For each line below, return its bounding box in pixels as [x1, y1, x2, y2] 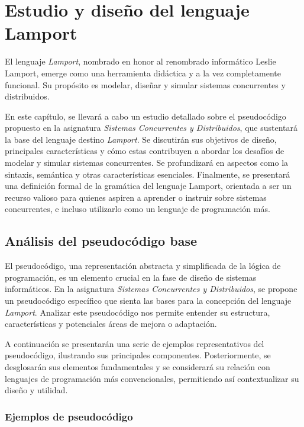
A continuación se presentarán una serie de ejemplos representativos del [5, 337, 264, 349]
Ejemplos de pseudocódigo [5, 409, 133, 423]
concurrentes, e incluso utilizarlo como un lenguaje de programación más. [5, 203, 270, 215]
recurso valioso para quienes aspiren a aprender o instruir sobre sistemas [5, 191, 267, 203]
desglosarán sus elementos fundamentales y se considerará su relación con [5, 360, 270, 373]
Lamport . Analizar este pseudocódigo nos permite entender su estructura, [5, 306, 270, 318]
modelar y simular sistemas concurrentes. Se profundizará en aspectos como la [5, 156, 289, 169]
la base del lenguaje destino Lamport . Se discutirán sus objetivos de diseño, [5, 133, 277, 145]
